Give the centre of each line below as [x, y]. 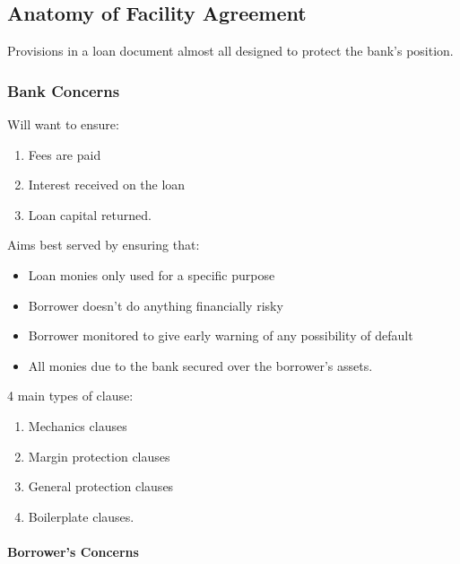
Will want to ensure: [63, 124]
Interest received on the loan [107, 185]
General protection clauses [101, 486]
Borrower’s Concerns [73, 551]
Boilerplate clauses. [81, 516]
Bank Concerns [64, 90]
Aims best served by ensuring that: [104, 245]
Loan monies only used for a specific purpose [152, 274]
